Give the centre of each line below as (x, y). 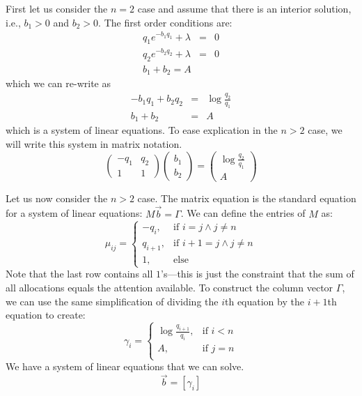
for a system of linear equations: (74, 213)
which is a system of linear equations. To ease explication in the (142, 130)
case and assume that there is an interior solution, (244, 8)
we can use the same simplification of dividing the (112, 301)
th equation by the (265, 301)
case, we (325, 130)
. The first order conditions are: (165, 22)
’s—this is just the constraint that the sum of (258, 274)
